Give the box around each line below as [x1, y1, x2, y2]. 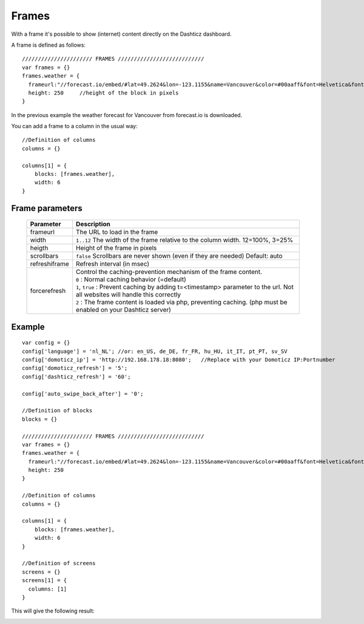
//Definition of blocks [22, 407, 93, 414]
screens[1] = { [22, 577, 67, 584]
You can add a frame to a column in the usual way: [11, 122, 138, 130]
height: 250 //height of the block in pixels [28, 89, 179, 96]
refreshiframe [30, 260, 69, 268]
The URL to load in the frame [76, 228, 158, 237]
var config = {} [22, 340, 70, 346]
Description [76, 220, 110, 229]
